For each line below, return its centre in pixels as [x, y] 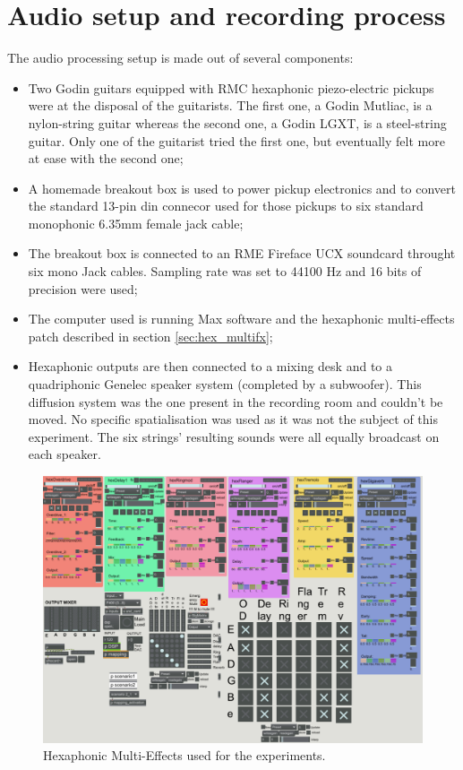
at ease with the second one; [106, 158]
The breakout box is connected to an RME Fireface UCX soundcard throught [242, 253]
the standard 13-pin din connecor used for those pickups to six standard [226, 206]
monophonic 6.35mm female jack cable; [136, 223]
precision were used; [83, 288]
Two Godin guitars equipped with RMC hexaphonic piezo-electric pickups [231, 87]
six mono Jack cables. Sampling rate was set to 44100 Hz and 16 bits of [225, 271]
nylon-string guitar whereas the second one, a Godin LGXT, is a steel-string [237, 122]
